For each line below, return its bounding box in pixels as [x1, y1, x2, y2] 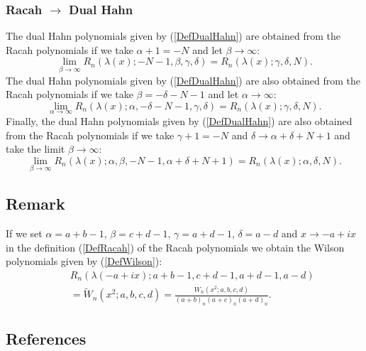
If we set [6, 226, 43, 241]
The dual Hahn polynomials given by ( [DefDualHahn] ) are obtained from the [6, 28, 340, 43]
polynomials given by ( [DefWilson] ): [6, 254, 162, 269]
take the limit [6, 141, 65, 156]
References [6, 328, 87, 350]
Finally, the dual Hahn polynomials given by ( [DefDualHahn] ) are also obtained [6, 114, 353, 129]
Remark [6, 193, 65, 215]
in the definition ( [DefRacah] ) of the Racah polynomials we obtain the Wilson [6, 239, 345, 254]
